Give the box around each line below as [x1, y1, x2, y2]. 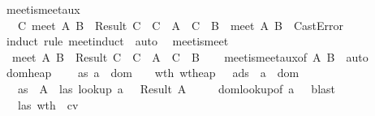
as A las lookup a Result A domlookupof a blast [17, 79, 335, 97]
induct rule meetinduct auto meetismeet [6, 32, 229, 49]
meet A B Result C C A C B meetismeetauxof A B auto [11, 48, 369, 65]
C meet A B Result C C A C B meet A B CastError [17, 16, 343, 33]
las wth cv [17, 96, 79, 113]
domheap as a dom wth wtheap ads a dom [6, 64, 300, 81]
